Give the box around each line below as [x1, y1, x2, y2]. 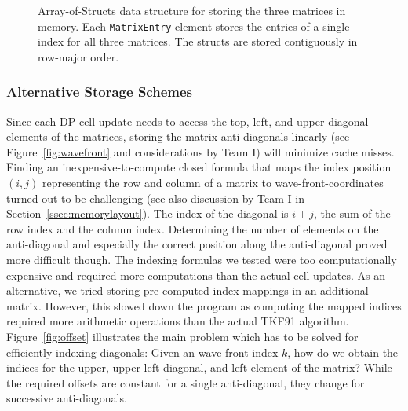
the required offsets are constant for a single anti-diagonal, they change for [6, 374, 365, 391]
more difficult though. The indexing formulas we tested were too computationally [6, 251, 397, 267]
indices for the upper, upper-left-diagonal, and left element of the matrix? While [6, 359, 392, 376]
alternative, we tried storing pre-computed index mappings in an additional [6, 282, 369, 299]
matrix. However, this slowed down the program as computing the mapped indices [6, 297, 402, 314]
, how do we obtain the [287, 343, 399, 360]
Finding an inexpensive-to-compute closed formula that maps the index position [6, 159, 392, 175]
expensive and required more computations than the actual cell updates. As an [6, 266, 386, 283]
